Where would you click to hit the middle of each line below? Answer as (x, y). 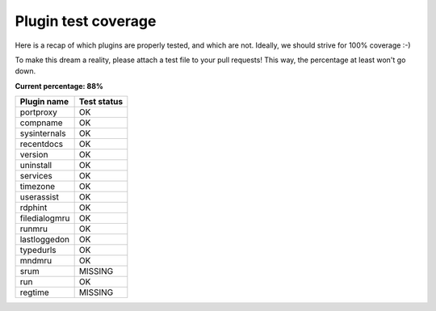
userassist (40, 197)
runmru (34, 229)
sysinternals (43, 133)
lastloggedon (45, 240)
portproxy (39, 112)
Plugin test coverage (86, 21)
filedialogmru (45, 218)
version (34, 155)
